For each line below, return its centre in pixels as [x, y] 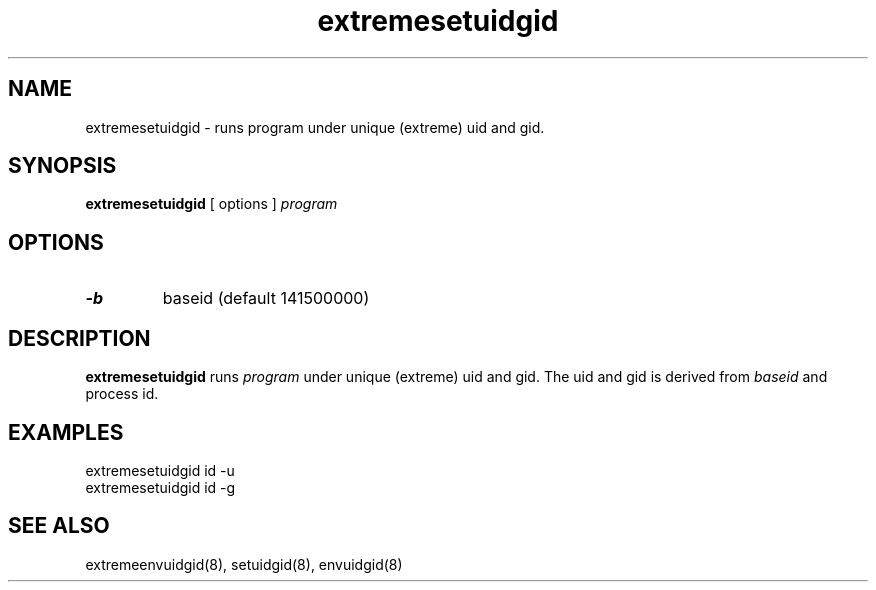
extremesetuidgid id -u [160, 470]
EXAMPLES [66, 432]
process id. [122, 394]
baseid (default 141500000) [266, 298]
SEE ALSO [59, 526]
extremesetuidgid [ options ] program [211, 204]
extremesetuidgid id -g [160, 487]
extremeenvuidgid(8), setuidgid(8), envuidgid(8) [244, 564]
